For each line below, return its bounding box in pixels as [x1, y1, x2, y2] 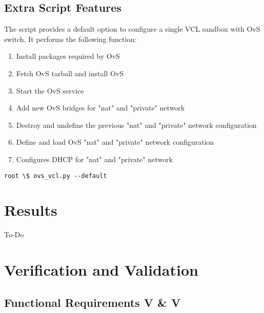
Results [4, 199, 57, 220]
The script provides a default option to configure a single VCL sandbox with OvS [4, 24, 260, 34]
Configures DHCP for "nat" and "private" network [16, 153, 173, 164]
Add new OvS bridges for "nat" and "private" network [16, 102, 185, 113]
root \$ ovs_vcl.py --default [4, 172, 107, 180]
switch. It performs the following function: [4, 33, 137, 44]
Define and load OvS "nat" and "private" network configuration [16, 137, 214, 147]
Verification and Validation [4, 259, 198, 280]
